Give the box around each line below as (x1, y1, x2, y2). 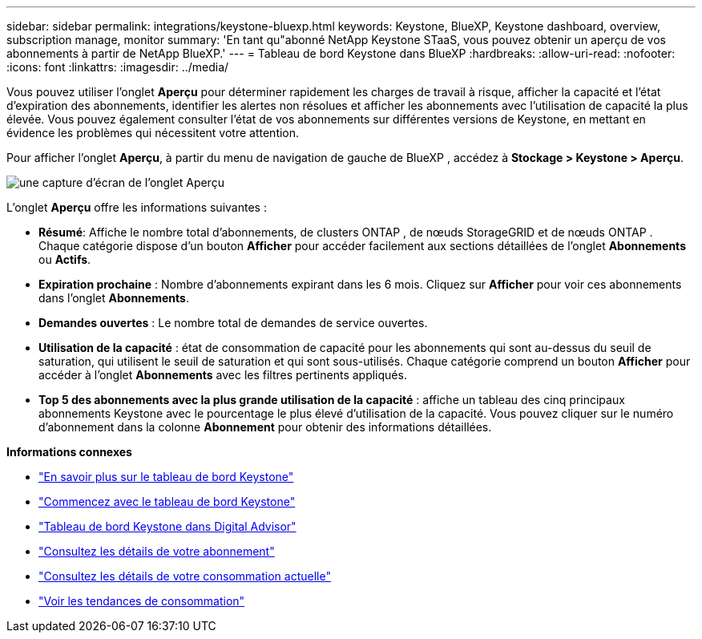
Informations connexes (6, 445, 132, 459)
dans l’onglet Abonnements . (38, 291, 189, 305)
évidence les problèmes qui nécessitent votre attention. (6, 126, 300, 140)
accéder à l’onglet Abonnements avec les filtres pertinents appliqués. (38, 368, 407, 382)
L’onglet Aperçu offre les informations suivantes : (6, 200, 267, 214)
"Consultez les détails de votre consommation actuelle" (38, 569, 331, 583)
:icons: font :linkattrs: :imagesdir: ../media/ (6, 60, 229, 74)
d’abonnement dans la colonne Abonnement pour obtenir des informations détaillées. (38, 420, 492, 434)
